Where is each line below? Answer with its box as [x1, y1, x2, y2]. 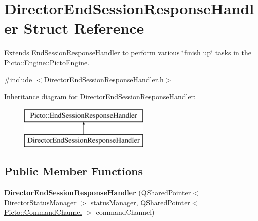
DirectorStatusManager [4, 197, 77, 207]
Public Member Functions [4, 163, 143, 179]
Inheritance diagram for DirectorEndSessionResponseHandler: [4, 91, 196, 102]
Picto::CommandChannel [4, 207, 82, 217]
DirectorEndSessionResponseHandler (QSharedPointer [4, 187, 191, 198]
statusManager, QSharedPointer [90, 197, 190, 207]
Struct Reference [23, 18, 144, 38]
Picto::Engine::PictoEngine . [4, 57, 90, 67]
